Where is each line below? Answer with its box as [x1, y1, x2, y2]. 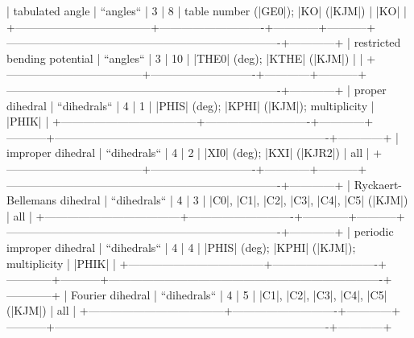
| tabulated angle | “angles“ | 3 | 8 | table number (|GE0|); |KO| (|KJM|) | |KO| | [6, 2, 407, 19]
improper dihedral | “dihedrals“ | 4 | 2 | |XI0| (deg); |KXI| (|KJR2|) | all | [6, 144, 370, 161]
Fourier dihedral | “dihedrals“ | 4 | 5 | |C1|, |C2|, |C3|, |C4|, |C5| [71, 286, 387, 303]
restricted [354, 34, 401, 51]
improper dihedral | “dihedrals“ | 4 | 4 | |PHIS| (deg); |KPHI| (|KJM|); [6, 238, 356, 255]
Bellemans [6, 192, 57, 208]
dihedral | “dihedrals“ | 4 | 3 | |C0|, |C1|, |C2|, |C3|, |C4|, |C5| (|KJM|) [60, 192, 408, 208]
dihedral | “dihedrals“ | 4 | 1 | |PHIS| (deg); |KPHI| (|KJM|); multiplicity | [6, 97, 375, 113]
